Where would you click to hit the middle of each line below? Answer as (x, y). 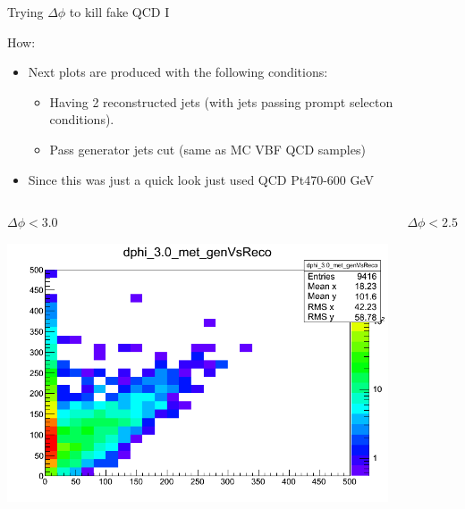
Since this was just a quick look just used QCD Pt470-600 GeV (201, 179)
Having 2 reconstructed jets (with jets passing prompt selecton (221, 101)
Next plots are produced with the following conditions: (178, 72)
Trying (25, 12)
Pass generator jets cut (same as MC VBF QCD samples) (207, 149)
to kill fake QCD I (119, 12)
